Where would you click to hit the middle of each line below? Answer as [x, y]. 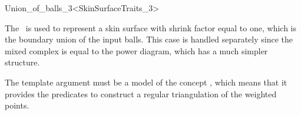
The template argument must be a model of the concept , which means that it [146, 82]
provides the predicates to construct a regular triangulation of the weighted [141, 93]
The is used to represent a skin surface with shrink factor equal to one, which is [150, 27]
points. [17, 105]
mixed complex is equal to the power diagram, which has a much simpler [136, 50]
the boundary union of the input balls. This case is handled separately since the [149, 39]
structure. [22, 62]
